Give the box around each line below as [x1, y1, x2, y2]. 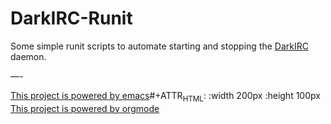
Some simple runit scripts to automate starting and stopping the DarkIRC [10, 40, 309, 52]
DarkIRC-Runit [10, 7, 133, 30]
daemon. [10, 50, 47, 62]
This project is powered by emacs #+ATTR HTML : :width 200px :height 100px [10, 89, 321, 104]
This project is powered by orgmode [10, 102, 160, 114]
